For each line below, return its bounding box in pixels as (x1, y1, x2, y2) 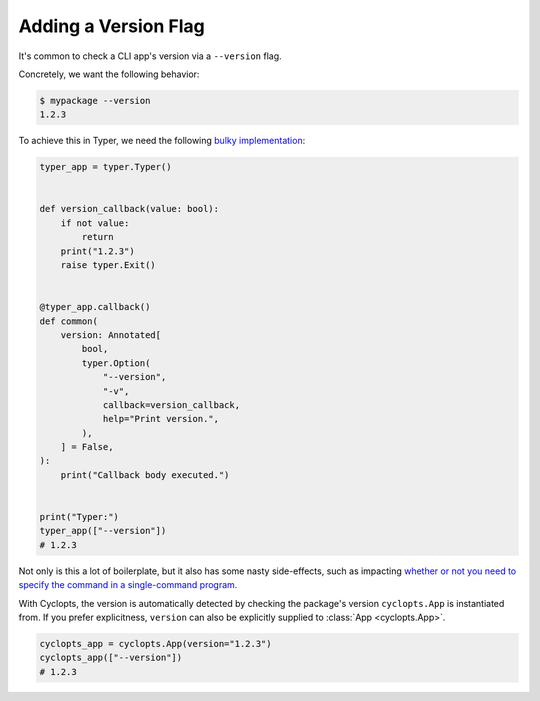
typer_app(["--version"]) (39, 525, 167, 537)
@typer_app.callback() (39, 301, 151, 313)
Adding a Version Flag (18, 15, 205, 37)
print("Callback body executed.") (60, 469, 230, 480)
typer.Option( (81, 357, 151, 369)
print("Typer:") (39, 511, 120, 523)
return (81, 231, 114, 243)
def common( (39, 315, 99, 327)
